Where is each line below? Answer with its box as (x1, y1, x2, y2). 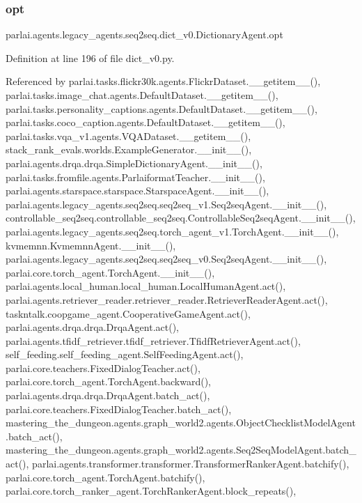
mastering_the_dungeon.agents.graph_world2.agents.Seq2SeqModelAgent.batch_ (6, 442, 356, 457)
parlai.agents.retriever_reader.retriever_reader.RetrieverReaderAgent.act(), (6, 292, 328, 307)
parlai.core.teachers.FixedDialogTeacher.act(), (6, 360, 200, 375)
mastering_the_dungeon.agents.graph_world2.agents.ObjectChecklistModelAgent (6, 415, 356, 430)
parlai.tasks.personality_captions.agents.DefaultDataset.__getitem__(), (6, 101, 317, 116)
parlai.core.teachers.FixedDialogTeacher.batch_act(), (6, 401, 232, 416)
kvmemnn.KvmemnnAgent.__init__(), (6, 238, 176, 252)
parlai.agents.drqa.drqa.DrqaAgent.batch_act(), (6, 388, 210, 403)
